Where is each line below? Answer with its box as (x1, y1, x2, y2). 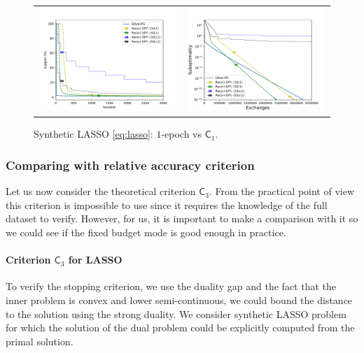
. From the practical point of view (209, 184, 355, 199)
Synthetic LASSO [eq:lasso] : (34, 127, 153, 141)
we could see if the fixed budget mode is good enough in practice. (6, 224, 286, 239)
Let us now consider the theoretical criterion (6, 184, 196, 199)
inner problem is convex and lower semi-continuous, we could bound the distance (6, 292, 353, 307)
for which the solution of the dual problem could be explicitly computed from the (6, 320, 355, 335)
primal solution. (6, 333, 73, 348)
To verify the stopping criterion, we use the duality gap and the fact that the (6, 279, 337, 294)
